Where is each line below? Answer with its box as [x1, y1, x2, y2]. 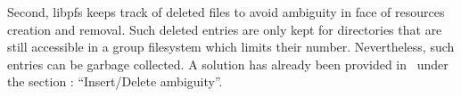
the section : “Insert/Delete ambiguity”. [7, 72, 223, 91]
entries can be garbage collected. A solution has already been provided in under [7, 54, 449, 73]
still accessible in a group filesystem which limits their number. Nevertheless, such [7, 37, 455, 56]
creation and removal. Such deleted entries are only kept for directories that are [7, 20, 442, 38]
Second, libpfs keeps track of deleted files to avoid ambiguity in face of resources [7, 3, 445, 20]
